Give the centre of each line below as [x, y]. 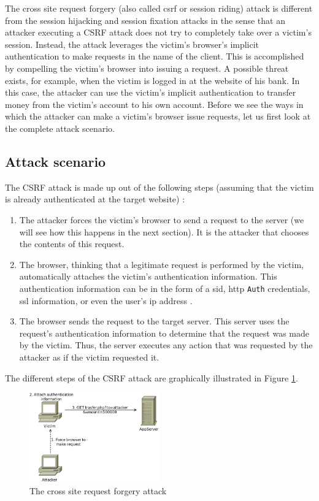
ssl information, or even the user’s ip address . [106, 300]
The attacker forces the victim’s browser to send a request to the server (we [162, 219]
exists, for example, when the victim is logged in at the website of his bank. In [152, 80]
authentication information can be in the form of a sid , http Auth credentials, [165, 288]
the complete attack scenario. [60, 128]
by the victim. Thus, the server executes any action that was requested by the [166, 345]
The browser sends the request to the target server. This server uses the [154, 321]
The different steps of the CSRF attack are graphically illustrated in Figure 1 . [152, 377]
